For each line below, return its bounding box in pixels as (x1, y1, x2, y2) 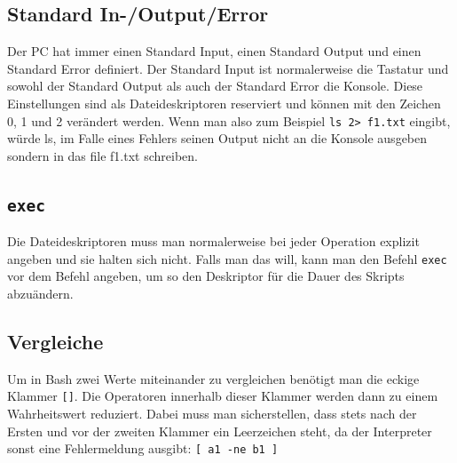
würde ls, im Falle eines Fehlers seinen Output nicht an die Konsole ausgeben (7, 129, 428, 148)
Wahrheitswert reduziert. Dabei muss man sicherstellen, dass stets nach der (7, 404, 417, 423)
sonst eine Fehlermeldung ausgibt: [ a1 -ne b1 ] (7, 439, 279, 458)
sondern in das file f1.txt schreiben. (7, 146, 198, 164)
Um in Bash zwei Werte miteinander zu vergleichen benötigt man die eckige (7, 369, 420, 387)
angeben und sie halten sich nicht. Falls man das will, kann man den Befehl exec (7, 249, 447, 267)
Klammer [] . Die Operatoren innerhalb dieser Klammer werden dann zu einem (7, 387, 438, 405)
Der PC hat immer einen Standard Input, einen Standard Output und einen (7, 42, 422, 60)
